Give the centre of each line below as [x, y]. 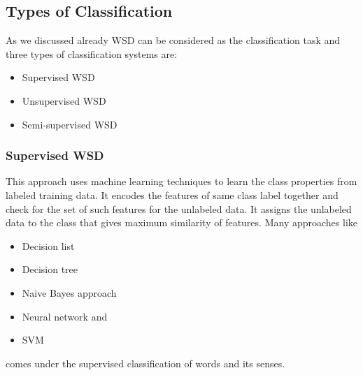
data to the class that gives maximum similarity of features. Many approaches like [181, 222]
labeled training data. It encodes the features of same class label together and [172, 194]
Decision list [48, 245]
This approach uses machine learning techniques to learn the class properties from [181, 181]
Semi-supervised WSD [70, 124]
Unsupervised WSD [64, 100]
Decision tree [50, 269]
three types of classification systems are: [92, 53]
